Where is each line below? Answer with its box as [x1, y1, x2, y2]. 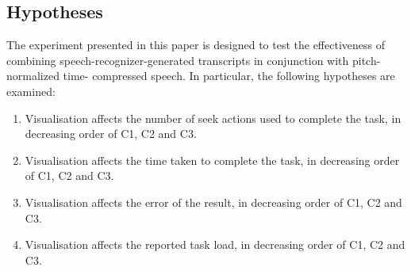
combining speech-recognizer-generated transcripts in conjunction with [6, 52, 349, 68]
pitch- [351, 52, 381, 68]
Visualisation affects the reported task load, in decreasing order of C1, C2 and [25, 236, 405, 253]
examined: [6, 82, 56, 99]
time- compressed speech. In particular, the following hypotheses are [63, 67, 395, 84]
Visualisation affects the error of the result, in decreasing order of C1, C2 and [25, 193, 402, 210]
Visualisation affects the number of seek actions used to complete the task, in [25, 109, 401, 126]
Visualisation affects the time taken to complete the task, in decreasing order [25, 151, 400, 168]
